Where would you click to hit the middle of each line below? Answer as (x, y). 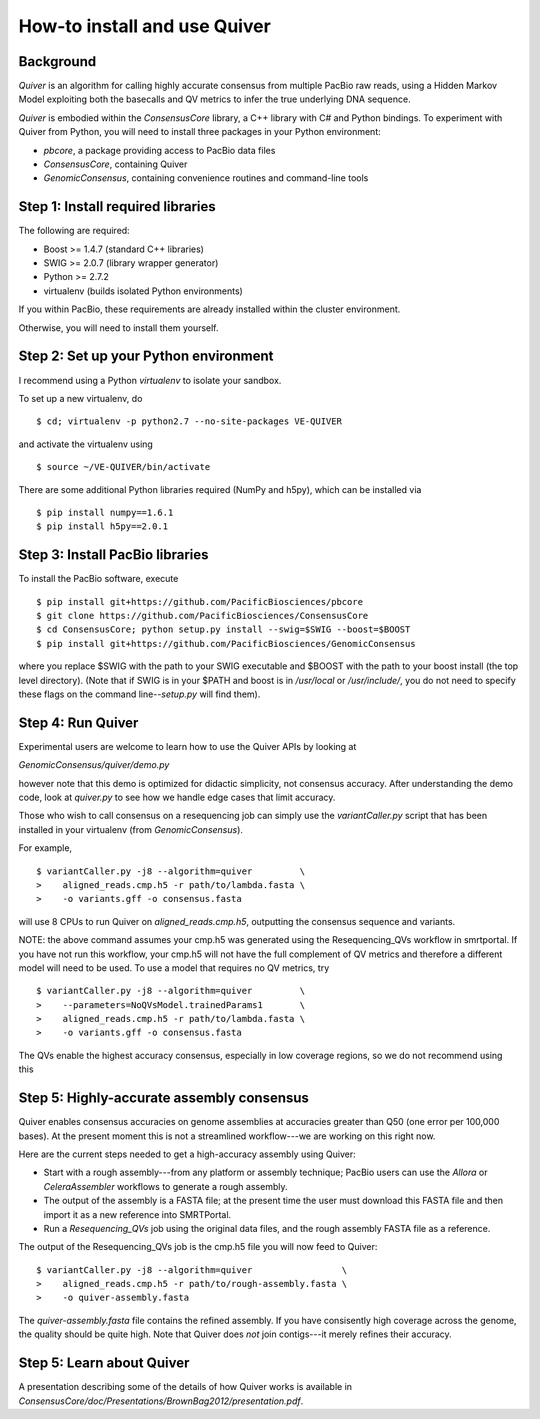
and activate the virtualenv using (86, 444)
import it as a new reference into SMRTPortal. (137, 1214)
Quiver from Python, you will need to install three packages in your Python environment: (199, 132)
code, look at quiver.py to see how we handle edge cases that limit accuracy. (177, 797)
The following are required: (74, 231)
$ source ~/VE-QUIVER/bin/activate (123, 467)
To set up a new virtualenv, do (80, 398)
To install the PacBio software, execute (98, 579)
